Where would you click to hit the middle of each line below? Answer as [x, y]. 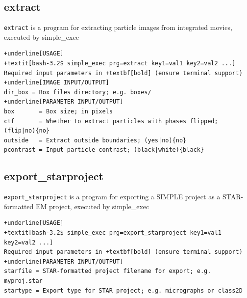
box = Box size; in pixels [58, 112]
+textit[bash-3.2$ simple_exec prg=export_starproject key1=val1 [113, 233]
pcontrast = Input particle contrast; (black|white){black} [104, 150]
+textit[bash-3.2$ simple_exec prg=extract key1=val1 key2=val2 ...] [120, 64]
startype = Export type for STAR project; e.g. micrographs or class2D [123, 290]
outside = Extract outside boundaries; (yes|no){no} [95, 140]
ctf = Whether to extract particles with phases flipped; [111, 121]
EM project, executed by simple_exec [92, 206]
